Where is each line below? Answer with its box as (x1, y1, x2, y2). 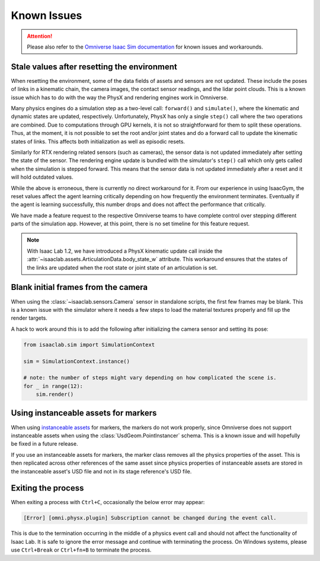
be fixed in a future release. (11, 440, 78, 447)
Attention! (27, 33, 53, 40)
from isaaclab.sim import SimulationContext (23, 341, 155, 348)
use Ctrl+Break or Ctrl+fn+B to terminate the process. (11, 546, 152, 553)
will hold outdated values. (11, 173, 73, 180)
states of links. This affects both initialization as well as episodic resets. (11, 138, 185, 145)
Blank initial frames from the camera (11, 282, 148, 292)
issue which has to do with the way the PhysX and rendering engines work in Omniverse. (11, 93, 228, 101)
